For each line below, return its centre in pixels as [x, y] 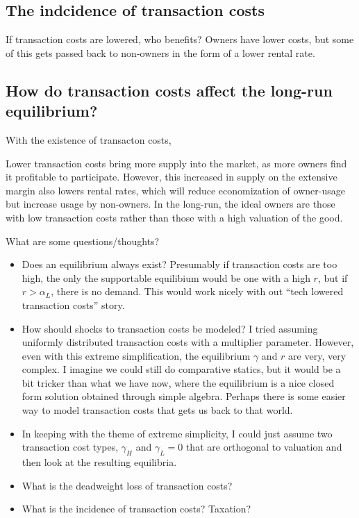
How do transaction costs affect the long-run [169, 90]
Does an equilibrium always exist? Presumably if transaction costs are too [179, 264]
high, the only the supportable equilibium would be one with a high [166, 277]
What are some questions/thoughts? [83, 241]
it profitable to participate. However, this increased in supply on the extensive [172, 177]
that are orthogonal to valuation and [264, 447]
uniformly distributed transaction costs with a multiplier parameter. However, [188, 342]
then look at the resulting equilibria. [99, 462]
